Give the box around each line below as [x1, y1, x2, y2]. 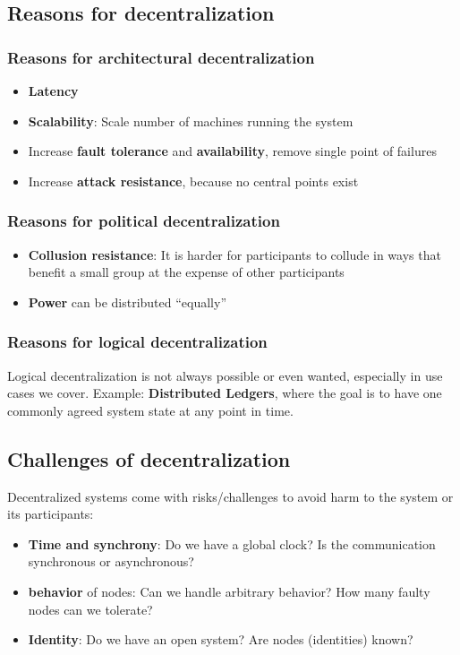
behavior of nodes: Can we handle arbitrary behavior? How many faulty [28, 582, 430, 600]
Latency [28, 82, 79, 99]
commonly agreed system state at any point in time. [7, 401, 294, 419]
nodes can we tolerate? [28, 599, 153, 618]
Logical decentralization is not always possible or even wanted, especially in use [7, 366, 443, 384]
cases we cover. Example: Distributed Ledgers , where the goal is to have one [7, 384, 442, 402]
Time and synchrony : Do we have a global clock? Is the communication [28, 534, 436, 553]
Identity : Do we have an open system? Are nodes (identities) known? [28, 630, 413, 649]
